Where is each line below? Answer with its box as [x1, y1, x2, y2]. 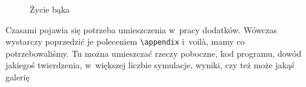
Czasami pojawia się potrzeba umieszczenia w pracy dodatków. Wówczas [5, 23, 277, 36]
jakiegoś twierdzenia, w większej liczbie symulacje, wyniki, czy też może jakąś [5, 59, 294, 71]
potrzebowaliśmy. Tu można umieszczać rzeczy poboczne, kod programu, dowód [5, 47, 302, 59]
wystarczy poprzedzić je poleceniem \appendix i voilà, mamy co [5, 35, 245, 48]
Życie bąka [30, 3, 70, 15]
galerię [5, 71, 30, 83]
